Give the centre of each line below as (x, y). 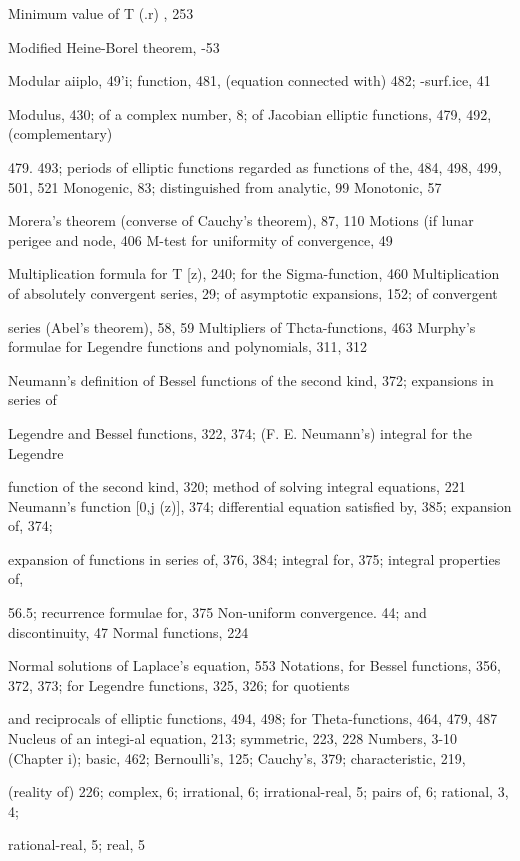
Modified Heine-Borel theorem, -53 (114, 46)
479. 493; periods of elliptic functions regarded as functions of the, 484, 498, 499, (255, 166)
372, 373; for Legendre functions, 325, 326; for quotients (179, 684)
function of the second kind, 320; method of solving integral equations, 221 (237, 486)
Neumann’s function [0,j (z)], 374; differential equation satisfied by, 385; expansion (260, 505)
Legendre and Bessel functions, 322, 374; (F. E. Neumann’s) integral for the (240, 432)
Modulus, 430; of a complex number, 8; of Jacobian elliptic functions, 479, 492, (250, 113)
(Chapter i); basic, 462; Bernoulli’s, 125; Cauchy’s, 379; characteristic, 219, (237, 757)
